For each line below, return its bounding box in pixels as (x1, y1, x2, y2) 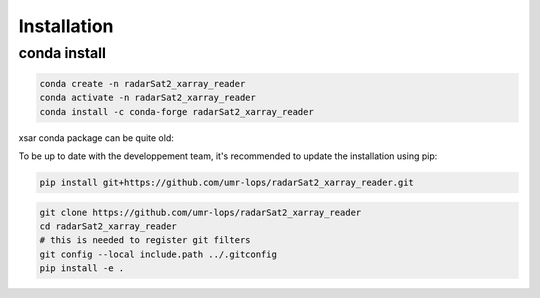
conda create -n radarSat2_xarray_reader (39, 78, 246, 89)
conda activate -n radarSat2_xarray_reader (39, 92, 257, 104)
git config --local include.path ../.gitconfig (39, 248, 277, 260)
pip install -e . (39, 263, 125, 274)
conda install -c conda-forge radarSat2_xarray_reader (39, 106, 314, 117)
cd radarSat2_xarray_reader (39, 220, 177, 232)
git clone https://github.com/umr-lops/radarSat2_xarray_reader (39, 206, 362, 218)
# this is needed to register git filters (39, 235, 251, 246)
